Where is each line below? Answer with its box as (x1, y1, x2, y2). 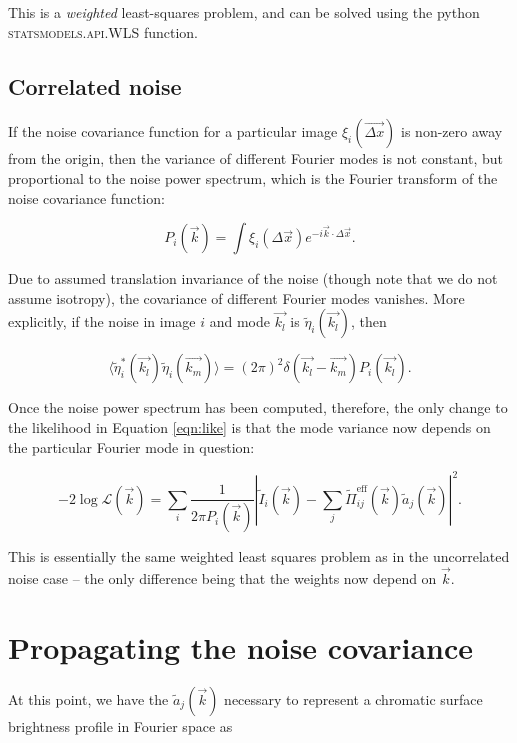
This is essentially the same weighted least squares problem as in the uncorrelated (8, 546, 510, 567)
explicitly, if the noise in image (8, 311, 196, 332)
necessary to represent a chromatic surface (224, 688, 483, 709)
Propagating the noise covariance (8, 626, 474, 667)
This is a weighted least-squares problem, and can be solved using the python (8, 2, 480, 22)
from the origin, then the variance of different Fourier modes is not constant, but (8, 148, 503, 169)
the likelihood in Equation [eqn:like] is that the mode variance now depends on (8, 416, 491, 437)
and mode (209, 311, 270, 332)
